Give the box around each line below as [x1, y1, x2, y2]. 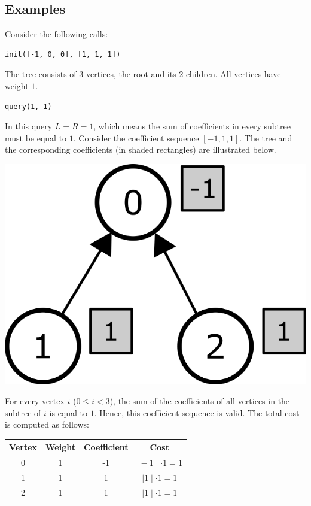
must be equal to [5, 131, 67, 144]
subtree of [5, 406, 41, 419]
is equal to [49, 406, 88, 419]
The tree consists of [5, 68, 77, 80]
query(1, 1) [5, 102, 52, 111]
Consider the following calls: [5, 28, 108, 40]
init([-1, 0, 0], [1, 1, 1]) [5, 50, 121, 59]
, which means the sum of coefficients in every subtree [93, 120, 291, 132]
